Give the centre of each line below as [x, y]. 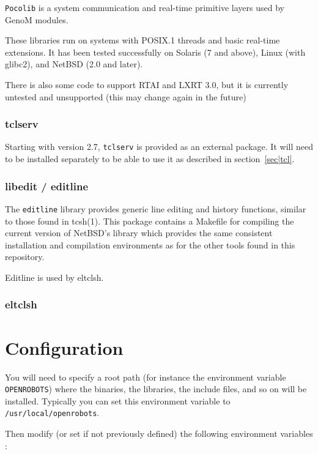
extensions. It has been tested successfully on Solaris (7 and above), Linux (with [155, 52]
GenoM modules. [37, 19]
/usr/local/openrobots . [52, 413]
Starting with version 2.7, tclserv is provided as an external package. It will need [159, 147]
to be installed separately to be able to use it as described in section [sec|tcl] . [150, 159]
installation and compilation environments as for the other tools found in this [150, 244]
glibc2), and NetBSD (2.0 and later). [74, 64]
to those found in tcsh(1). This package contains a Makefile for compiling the [150, 221]
